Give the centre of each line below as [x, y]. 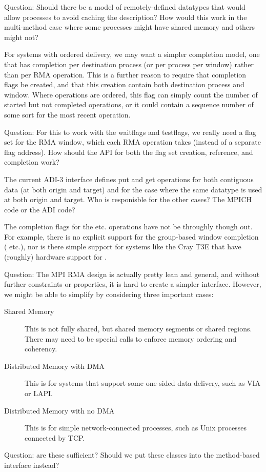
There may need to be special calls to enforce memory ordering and [131, 338]
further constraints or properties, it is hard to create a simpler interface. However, [133, 284]
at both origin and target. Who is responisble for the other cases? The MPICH [128, 199]
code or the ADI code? [40, 209]
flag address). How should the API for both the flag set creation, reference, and [129, 152]
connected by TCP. [55, 437]
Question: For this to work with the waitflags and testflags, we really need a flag [130, 132]
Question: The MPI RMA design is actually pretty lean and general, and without [132, 274]
